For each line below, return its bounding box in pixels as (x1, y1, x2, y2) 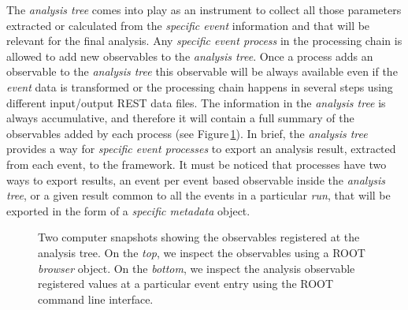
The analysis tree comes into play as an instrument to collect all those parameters (6, 2, 402, 17)
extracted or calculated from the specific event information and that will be (6, 17, 370, 33)
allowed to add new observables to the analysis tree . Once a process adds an (6, 47, 373, 64)
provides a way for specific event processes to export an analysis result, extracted (6, 140, 396, 157)
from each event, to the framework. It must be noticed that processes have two (6, 155, 387, 172)
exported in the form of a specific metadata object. (6, 202, 250, 218)
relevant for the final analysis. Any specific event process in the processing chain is (6, 32, 402, 49)
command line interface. (38, 290, 154, 307)
